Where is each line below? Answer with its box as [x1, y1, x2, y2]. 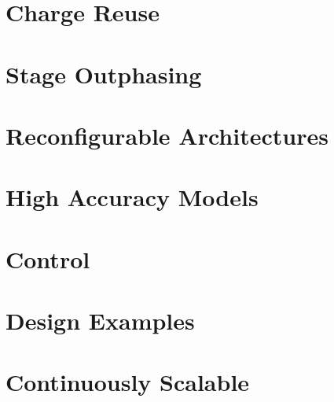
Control [6, 242, 90, 275]
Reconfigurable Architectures [6, 119, 328, 151]
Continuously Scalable [6, 366, 250, 398]
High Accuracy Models [6, 181, 259, 213]
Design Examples [6, 304, 195, 337]
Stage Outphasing [6, 57, 202, 90]
